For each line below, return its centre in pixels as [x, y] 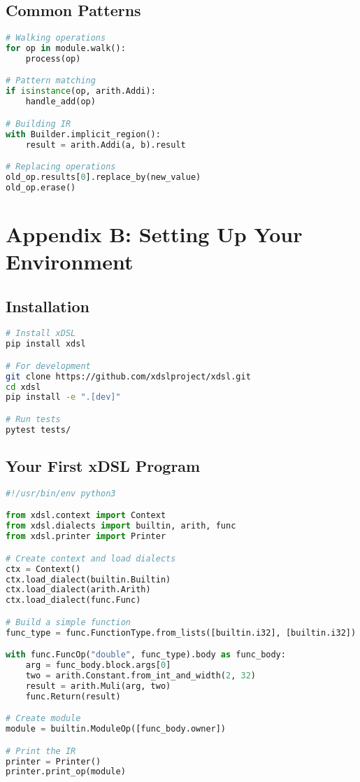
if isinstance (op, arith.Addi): [81, 91]
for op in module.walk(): [66, 49]
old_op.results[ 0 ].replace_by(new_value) [103, 177]
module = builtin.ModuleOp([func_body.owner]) [116, 729]
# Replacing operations [61, 167]
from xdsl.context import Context [86, 516]
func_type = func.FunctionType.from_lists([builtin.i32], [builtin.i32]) [181, 633]
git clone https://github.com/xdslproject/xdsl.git [128, 376]
